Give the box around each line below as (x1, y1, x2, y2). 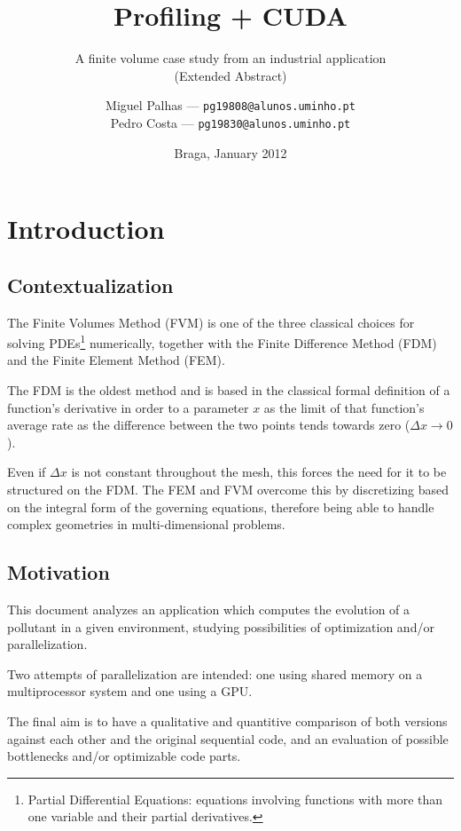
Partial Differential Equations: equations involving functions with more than (27, 789, 443, 808)
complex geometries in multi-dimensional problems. (7, 515, 285, 534)
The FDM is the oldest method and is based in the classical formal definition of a (7, 381, 450, 400)
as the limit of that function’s (263, 398, 425, 416)
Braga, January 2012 (174, 143, 287, 162)
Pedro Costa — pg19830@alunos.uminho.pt (110, 113, 351, 131)
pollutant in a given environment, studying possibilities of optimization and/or (7, 617, 434, 636)
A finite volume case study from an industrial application (74, 49, 387, 67)
